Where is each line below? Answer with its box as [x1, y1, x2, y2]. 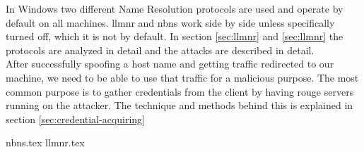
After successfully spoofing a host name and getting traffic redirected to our [6, 56, 334, 71]
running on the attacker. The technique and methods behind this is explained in [6, 98, 353, 113]
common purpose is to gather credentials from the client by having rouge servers [6, 84, 354, 99]
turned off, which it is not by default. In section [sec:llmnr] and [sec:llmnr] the [6, 29, 344, 44]
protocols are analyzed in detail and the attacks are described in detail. [6, 42, 315, 57]
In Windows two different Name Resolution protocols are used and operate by [6, 1, 344, 15]
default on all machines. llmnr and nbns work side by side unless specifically [6, 15, 335, 30]
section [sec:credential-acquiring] [6, 111, 146, 126]
